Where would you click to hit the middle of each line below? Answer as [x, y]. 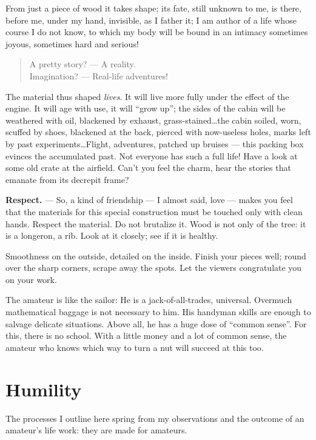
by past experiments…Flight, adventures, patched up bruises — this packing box [155, 143]
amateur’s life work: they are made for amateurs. [96, 430]
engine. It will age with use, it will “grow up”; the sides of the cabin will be [146, 108]
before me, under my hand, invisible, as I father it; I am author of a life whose [151, 20]
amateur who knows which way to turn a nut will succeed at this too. [135, 347]
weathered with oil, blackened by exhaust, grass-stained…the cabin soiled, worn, [153, 120]
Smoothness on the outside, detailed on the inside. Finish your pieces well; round [156, 255]
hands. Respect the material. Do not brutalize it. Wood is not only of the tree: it [156, 223]
